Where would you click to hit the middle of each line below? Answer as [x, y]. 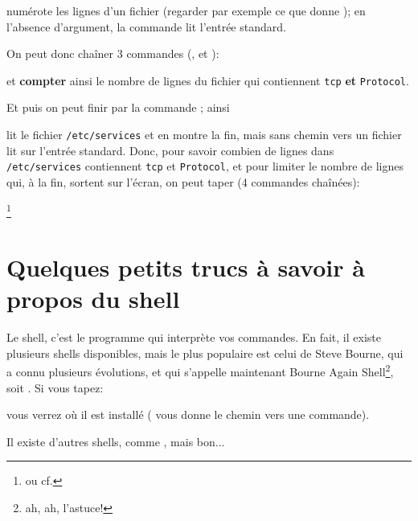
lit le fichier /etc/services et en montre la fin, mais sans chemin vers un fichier [204, 135]
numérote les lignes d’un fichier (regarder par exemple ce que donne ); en [186, 10]
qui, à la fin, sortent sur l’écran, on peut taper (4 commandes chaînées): [183, 181]
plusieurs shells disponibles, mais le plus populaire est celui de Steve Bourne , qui [205, 353]
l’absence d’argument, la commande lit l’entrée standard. [146, 26]
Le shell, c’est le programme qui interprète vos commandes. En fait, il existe [194, 337]
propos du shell [93, 299]
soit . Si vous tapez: [55, 387]
